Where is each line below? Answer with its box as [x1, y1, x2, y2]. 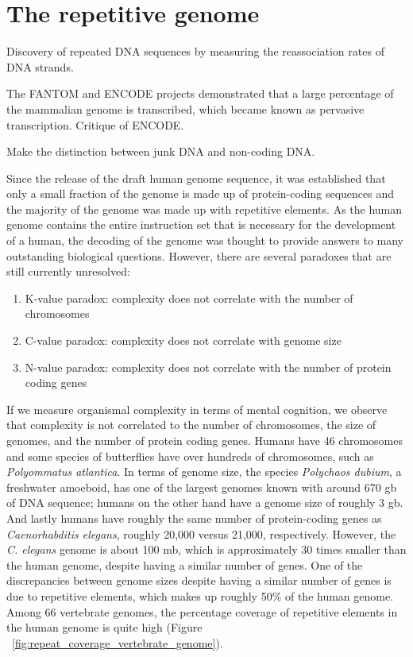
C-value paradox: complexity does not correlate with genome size [25, 332, 342, 349]
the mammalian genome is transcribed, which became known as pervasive [6, 100, 365, 117]
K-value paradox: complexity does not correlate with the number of [25, 289, 353, 306]
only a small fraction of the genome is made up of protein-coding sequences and [6, 185, 395, 202]
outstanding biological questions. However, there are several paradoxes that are [6, 247, 392, 264]
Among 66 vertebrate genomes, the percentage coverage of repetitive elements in [6, 603, 398, 620]
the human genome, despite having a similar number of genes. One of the [6, 556, 363, 573]
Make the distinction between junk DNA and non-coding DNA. [6, 143, 315, 160]
